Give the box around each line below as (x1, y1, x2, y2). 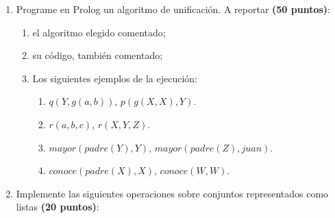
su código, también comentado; (32, 48, 163, 62)
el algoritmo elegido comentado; (32, 25, 166, 39)
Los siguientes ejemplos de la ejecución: (32, 71, 198, 85)
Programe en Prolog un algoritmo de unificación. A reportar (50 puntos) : (16, 2, 331, 16)
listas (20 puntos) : (16, 199, 99, 214)
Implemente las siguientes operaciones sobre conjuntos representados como (16, 186, 329, 200)
